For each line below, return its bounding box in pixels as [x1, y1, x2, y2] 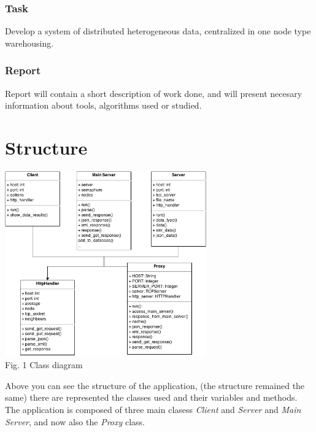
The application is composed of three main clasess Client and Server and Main [5, 403, 301, 415]
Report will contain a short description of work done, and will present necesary [5, 87, 303, 99]
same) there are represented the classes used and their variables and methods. [5, 391, 298, 404]
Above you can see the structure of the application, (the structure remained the [5, 379, 305, 391]
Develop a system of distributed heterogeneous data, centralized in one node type [5, 25, 311, 37]
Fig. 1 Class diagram [5, 358, 83, 371]
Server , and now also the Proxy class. [5, 415, 145, 428]
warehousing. [5, 36, 54, 49]
